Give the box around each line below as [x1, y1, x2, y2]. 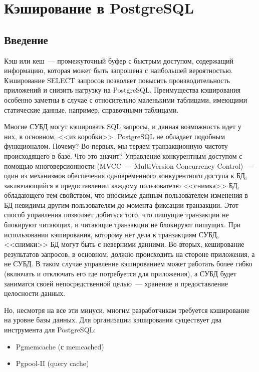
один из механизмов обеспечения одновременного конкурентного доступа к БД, [4, 170, 247, 181]
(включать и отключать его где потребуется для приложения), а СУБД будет [4, 268, 236, 279]
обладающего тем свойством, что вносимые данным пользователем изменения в [4, 190, 248, 200]
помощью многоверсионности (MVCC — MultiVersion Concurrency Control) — [4, 160, 254, 171]
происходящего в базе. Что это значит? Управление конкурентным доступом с [4, 150, 242, 161]
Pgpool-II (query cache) [16, 358, 89, 368]
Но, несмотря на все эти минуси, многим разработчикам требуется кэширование [4, 304, 249, 315]
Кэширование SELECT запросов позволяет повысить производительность [4, 75, 230, 85]
